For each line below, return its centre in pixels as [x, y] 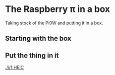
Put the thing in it [32, 55]
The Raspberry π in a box [58, 9]
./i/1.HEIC [15, 68]
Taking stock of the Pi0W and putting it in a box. [54, 23]
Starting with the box [38, 38]
